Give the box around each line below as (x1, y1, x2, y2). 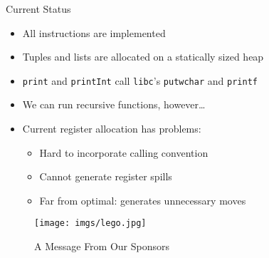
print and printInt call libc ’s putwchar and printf (22, 73, 258, 88)
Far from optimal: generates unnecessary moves (39, 192, 246, 207)
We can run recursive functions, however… (22, 97, 206, 112)
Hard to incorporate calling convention (39, 145, 209, 160)
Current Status (6, 1, 71, 16)
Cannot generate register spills (39, 169, 172, 184)
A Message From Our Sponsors (34, 239, 170, 254)
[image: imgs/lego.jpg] (34, 218, 147, 229)
